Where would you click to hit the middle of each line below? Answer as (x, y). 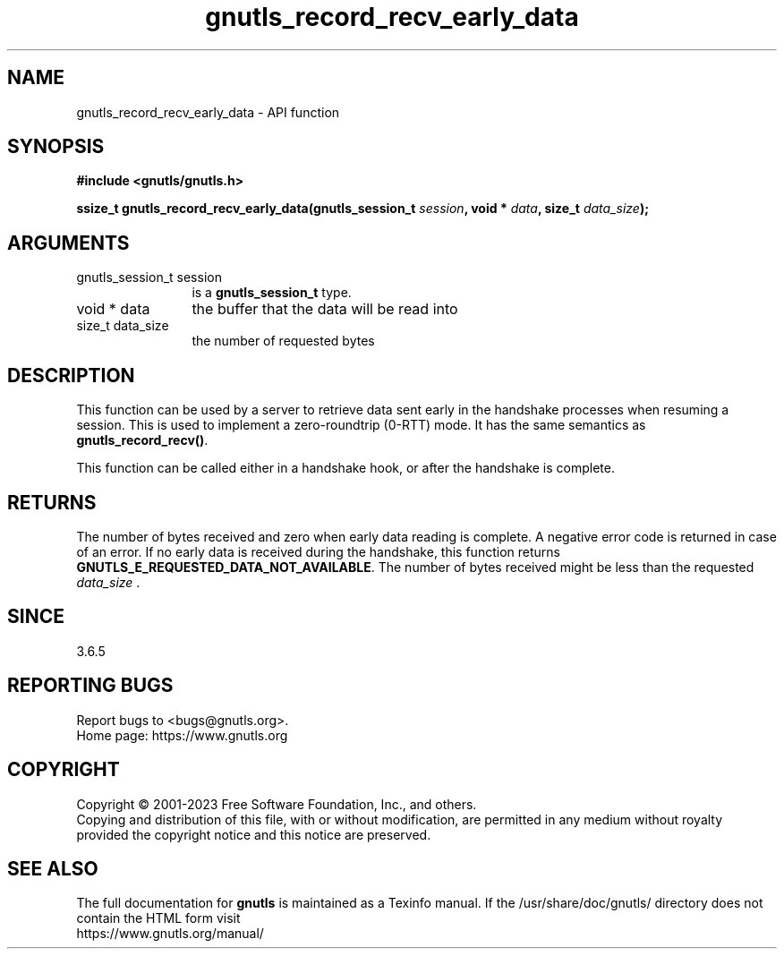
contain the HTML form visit (158, 918)
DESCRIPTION (71, 375)
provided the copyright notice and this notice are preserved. (254, 834)
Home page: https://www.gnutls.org (182, 735)
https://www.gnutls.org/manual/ (170, 934)
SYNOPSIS (56, 147)
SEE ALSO (53, 868)
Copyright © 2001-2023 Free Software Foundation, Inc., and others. (277, 804)
